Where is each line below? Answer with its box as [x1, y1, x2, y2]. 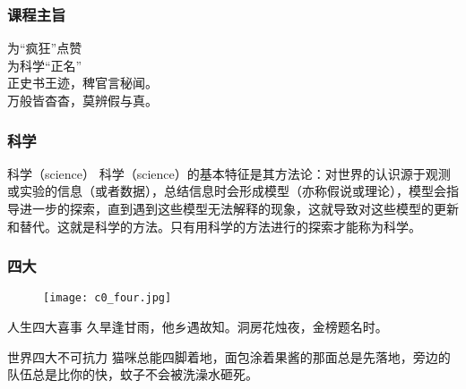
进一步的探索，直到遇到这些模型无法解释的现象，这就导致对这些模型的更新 [19, 199, 459, 217]
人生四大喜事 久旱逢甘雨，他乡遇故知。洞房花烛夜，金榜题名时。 [7, 317, 388, 336]
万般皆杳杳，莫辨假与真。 [7, 91, 158, 109]
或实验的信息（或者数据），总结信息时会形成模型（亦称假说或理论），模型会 [7, 182, 446, 200]
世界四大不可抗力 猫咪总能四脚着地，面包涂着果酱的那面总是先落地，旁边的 [7, 347, 451, 366]
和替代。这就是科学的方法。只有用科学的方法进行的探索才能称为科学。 [7, 216, 421, 235]
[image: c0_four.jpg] [43, 292, 172, 305]
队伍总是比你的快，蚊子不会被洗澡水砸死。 [7, 365, 258, 384]
